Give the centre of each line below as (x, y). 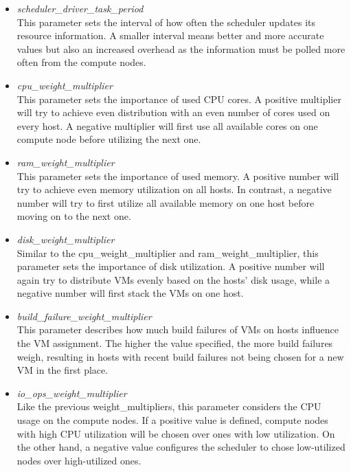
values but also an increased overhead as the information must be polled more (181, 48)
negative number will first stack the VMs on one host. (130, 293)
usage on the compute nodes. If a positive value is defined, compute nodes (172, 420)
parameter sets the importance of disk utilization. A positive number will (171, 266)
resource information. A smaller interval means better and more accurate (170, 35)
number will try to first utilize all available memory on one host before (166, 202)
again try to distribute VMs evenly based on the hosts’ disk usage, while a (173, 279)
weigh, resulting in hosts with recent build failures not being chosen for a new (180, 356)
